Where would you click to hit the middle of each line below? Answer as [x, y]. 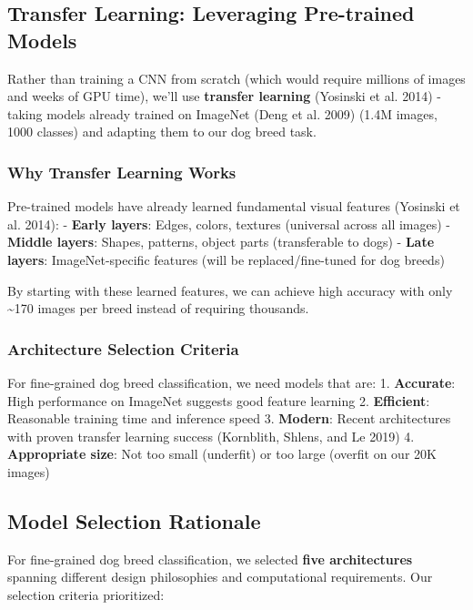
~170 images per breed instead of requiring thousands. [158, 308]
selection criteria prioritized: [86, 594]
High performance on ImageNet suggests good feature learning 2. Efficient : [219, 400]
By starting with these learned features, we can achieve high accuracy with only [230, 290]
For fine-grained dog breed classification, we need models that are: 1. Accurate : [231, 382]
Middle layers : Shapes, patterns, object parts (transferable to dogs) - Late [221, 242]
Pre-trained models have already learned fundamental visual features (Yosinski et [234, 206]
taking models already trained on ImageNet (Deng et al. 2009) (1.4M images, [222, 113]
